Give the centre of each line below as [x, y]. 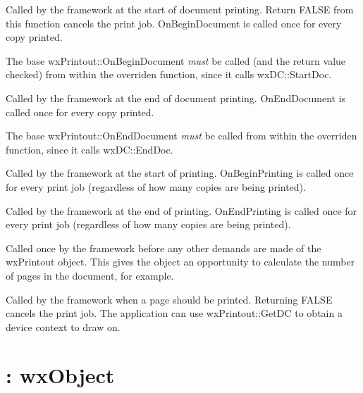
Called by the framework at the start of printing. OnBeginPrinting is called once [180, 173]
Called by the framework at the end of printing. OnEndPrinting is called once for [181, 210]
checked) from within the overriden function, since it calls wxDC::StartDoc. [169, 74]
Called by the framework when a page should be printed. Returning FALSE [169, 299]
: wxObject [60, 375]
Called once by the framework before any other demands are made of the [164, 248]
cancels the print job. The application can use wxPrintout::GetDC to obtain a [174, 313]
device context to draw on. [63, 326]
